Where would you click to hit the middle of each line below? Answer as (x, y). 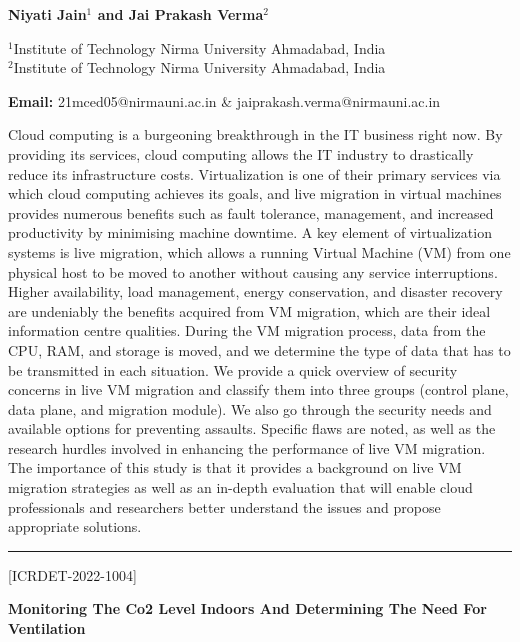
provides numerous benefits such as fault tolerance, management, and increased (251, 212)
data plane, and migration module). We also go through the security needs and (250, 408)
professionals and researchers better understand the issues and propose (224, 506)
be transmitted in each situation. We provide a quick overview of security (233, 369)
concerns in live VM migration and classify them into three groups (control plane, (258, 389)
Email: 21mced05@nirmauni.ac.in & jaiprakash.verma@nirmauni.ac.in (224, 100)
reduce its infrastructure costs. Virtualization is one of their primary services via (254, 173)
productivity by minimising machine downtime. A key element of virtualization (250, 232)
